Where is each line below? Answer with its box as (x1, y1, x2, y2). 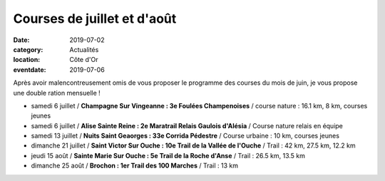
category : (13, 45, 43, 53)
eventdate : (13, 65, 46, 74)
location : (13, 56, 41, 64)
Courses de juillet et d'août (13, 11, 177, 26)
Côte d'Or (69, 56, 98, 64)
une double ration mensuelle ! (13, 88, 101, 97)
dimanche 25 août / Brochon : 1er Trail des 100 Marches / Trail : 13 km (31, 161, 239, 170)
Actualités (69, 45, 99, 53)
